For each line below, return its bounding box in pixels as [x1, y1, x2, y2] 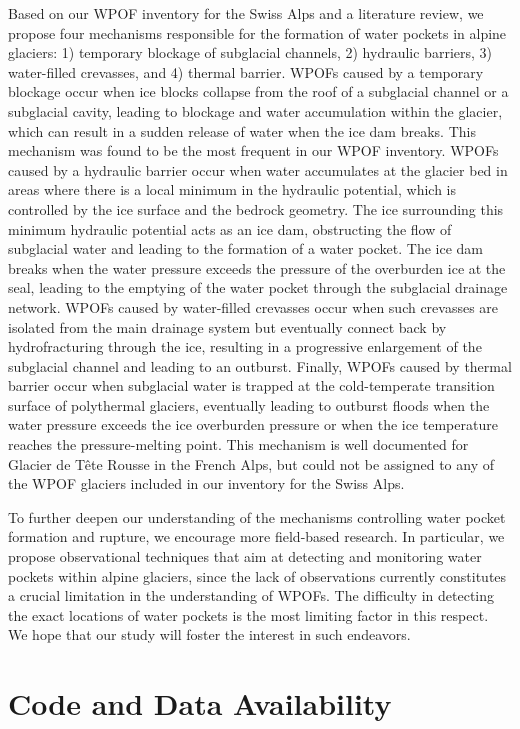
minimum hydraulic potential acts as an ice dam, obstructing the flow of [8, 218, 452, 239]
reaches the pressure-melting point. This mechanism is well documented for [8, 434, 469, 455]
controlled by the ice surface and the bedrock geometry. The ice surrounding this [8, 198, 504, 219]
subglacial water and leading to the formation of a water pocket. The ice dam [8, 238, 484, 259]
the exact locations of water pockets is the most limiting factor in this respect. [8, 604, 489, 625]
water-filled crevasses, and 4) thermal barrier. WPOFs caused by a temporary [8, 61, 484, 82]
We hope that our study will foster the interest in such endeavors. [8, 624, 411, 645]
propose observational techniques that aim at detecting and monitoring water [8, 546, 482, 567]
